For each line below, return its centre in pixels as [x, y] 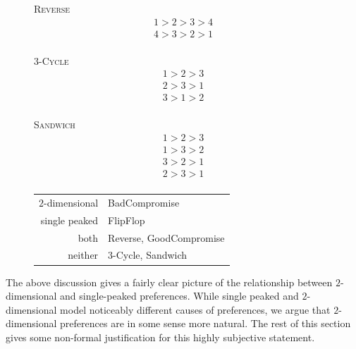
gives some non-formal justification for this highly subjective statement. [160, 337]
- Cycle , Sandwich [150, 255]
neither [83, 255]
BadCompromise [144, 202]
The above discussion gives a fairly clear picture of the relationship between [169, 282]
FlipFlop [127, 220]
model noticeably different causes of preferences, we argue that [195, 309]
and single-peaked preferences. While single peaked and [179, 296]
